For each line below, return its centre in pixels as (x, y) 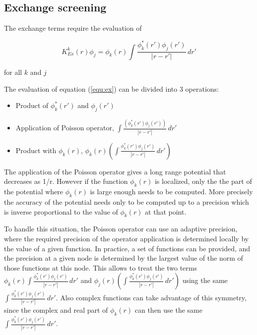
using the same (205, 280)
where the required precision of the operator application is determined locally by (127, 238)
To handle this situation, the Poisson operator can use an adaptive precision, (121, 229)
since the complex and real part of (56, 310)
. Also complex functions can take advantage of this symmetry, (151, 298)
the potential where (34, 192)
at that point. (166, 211)
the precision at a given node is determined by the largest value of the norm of (124, 258)
